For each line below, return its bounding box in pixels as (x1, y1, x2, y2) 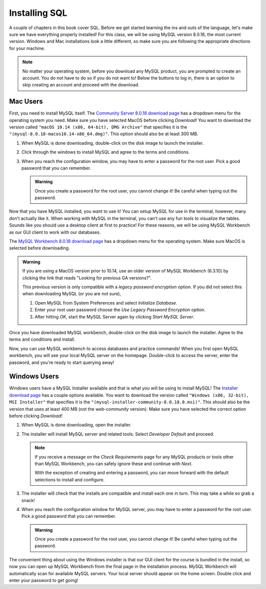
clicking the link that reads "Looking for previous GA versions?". (22, 275, 152, 281)
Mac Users (9, 97, 43, 106)
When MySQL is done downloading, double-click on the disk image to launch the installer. (21, 140, 204, 146)
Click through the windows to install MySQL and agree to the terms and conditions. (21, 149, 190, 155)
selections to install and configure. (34, 476, 105, 482)
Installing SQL (9, 7, 67, 18)
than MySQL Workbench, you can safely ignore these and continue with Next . (34, 461, 193, 467)
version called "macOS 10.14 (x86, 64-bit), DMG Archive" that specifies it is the (9, 124, 187, 130)
